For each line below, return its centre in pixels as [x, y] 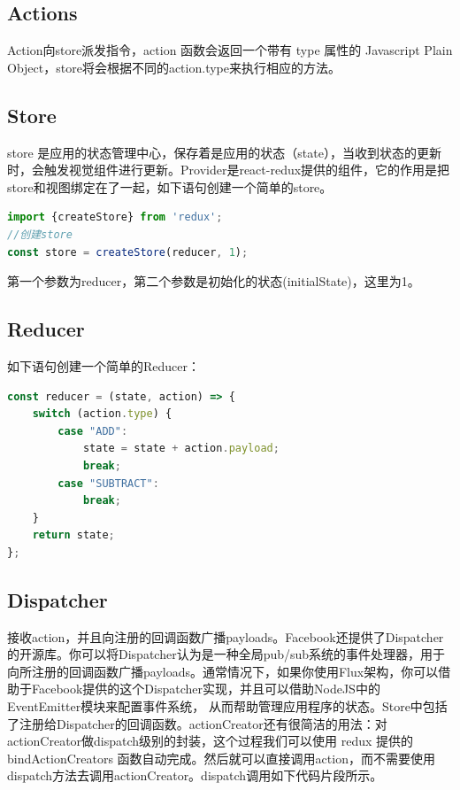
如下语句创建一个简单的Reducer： [104, 365]
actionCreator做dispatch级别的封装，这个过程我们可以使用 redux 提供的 [211, 741]
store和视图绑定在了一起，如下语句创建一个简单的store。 [170, 186]
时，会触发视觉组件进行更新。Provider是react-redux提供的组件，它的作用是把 [229, 170]
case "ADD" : [93, 431]
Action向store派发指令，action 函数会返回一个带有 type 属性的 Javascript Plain [230, 50]
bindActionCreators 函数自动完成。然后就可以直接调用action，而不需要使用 [221, 758]
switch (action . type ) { [102, 414]
